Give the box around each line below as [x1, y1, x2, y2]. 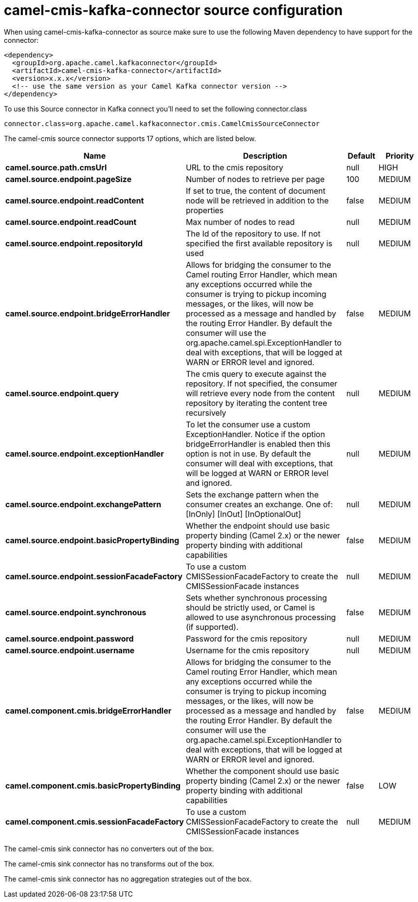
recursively [185, 407, 226, 418]
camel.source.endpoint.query [5, 388, 119, 398]
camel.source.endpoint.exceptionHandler [5, 448, 164, 459]
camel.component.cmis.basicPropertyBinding [5, 780, 181, 791]
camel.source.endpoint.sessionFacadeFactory [5, 571, 182, 581]
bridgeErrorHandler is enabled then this [185, 439, 330, 449]
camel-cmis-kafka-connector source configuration [4, 2, 343, 18]
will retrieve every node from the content [185, 388, 335, 398]
